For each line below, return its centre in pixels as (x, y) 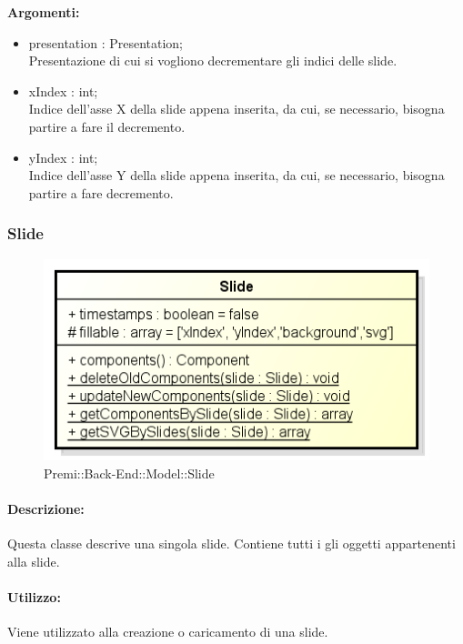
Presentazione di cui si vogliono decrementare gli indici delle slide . (213, 60)
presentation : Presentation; (106, 42)
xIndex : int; (63, 91)
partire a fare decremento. (101, 192)
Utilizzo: (34, 597)
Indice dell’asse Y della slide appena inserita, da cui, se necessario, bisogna (237, 175)
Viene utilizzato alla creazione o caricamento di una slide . (168, 632)
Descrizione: (46, 509)
